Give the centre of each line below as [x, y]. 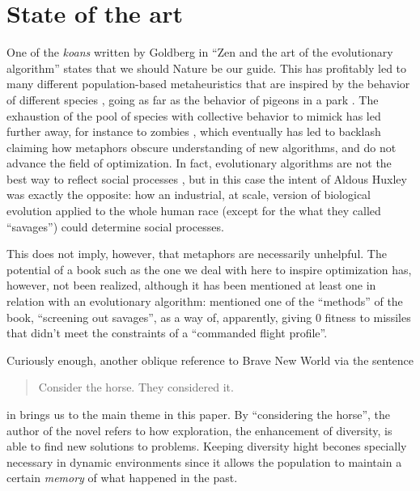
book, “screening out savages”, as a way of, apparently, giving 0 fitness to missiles [209, 317]
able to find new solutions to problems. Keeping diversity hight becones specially [207, 446]
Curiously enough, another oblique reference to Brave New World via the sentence [210, 360]
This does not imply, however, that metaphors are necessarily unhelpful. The [197, 254]
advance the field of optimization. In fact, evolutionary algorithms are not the [199, 163]
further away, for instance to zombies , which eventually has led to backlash [194, 131]
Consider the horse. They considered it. [136, 387]
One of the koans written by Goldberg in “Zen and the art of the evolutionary [200, 52]
